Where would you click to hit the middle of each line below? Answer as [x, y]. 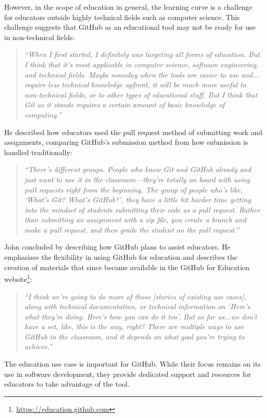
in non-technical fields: [40, 37]
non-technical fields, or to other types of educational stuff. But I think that [141, 94]
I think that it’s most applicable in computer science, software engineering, [141, 64]
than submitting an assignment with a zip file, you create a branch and [135, 220]
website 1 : [18, 278]
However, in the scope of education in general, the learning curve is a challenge [128, 7]
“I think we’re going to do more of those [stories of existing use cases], [135, 296]
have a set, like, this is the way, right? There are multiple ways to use [134, 326]
